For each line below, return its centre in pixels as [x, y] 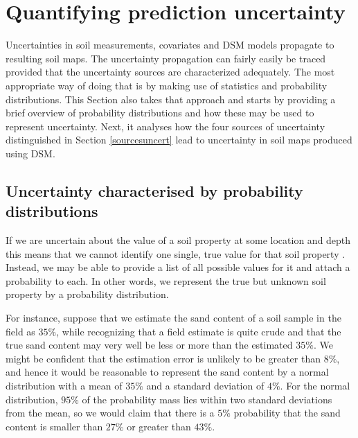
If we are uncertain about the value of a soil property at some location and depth [178, 240]
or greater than [159, 426]
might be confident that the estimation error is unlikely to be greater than [163, 358]
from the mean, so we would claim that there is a [110, 413]
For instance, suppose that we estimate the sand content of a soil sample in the [173, 318]
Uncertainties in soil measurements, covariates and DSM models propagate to [170, 45]
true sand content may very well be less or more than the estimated [149, 345]
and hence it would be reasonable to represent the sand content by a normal [167, 372]
